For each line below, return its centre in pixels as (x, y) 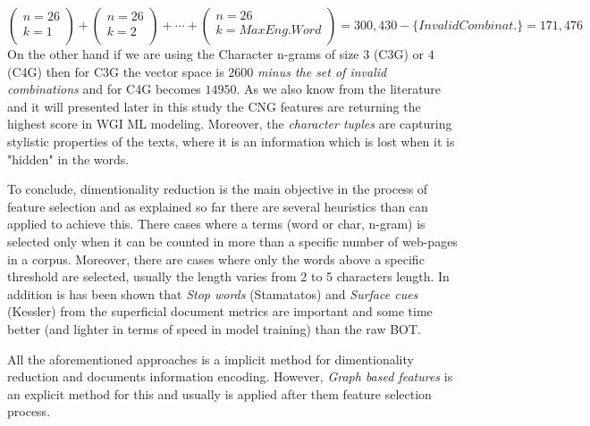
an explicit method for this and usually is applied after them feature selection (219, 393)
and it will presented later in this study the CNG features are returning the (214, 106)
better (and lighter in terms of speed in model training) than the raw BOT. (214, 328)
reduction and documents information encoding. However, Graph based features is (230, 376)
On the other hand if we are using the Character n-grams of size (183, 54)
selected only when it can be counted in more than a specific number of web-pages (232, 241)
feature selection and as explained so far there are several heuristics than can (218, 206)
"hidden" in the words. (68, 159)
